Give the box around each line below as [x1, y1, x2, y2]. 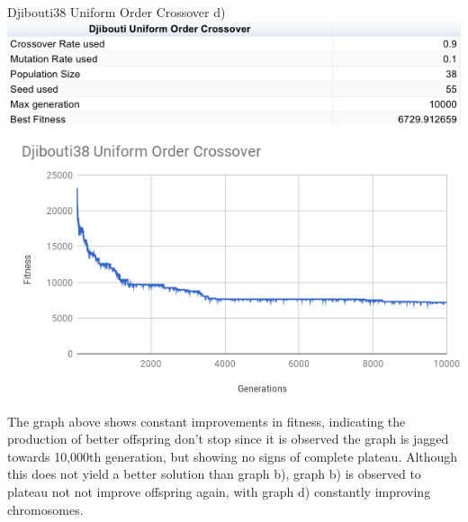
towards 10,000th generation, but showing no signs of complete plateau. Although [7, 446, 458, 465]
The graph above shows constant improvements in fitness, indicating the [7, 411, 406, 430]
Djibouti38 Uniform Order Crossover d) [7, 3, 226, 21]
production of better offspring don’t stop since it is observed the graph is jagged [7, 429, 449, 448]
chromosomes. [7, 499, 84, 518]
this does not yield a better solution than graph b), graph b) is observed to [7, 464, 421, 483]
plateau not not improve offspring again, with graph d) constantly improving [7, 482, 431, 501]
